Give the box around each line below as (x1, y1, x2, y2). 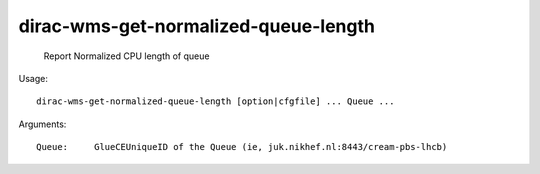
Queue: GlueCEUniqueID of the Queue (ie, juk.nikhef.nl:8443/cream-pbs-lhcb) (36, 141, 448, 153)
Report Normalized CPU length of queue (43, 50, 210, 62)
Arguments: (18, 118, 67, 130)
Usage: (18, 72, 49, 84)
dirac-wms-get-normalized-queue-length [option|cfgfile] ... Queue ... (36, 96, 395, 107)
